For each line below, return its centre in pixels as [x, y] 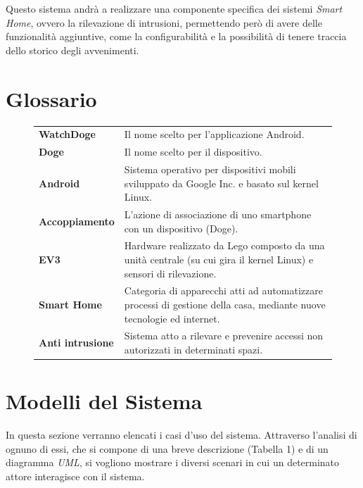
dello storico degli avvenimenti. [72, 50]
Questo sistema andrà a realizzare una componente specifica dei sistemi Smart [174, 8]
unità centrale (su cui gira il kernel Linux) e [219, 259]
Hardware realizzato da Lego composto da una [224, 245]
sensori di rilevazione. [170, 273]
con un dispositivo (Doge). [181, 228]
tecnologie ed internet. [172, 318]
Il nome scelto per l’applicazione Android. [214, 134]
